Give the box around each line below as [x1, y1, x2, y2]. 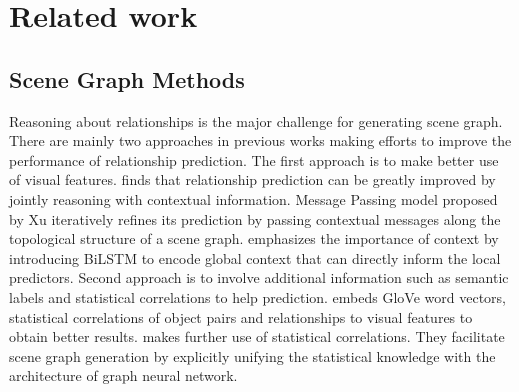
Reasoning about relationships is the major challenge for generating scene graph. [9, 110, 503, 131]
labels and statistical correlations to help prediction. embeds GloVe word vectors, [9, 286, 506, 307]
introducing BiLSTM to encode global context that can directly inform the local [9, 247, 501, 268]
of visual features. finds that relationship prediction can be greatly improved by [9, 169, 496, 190]
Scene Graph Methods [9, 63, 245, 94]
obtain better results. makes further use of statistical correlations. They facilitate [9, 326, 505, 347]
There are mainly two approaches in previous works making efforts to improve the [9, 130, 512, 151]
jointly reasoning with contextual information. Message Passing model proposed [9, 188, 498, 209]
